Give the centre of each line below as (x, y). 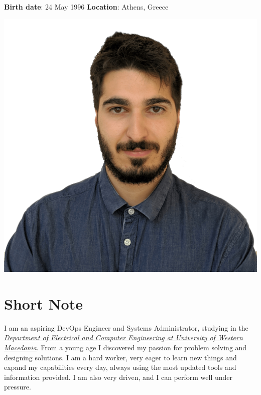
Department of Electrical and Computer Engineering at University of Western (123, 337)
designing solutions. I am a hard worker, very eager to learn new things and (120, 357)
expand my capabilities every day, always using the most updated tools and (120, 367)
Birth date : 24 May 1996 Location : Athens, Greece (86, 7)
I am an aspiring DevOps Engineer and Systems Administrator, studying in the (126, 327)
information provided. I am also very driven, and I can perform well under (118, 377)
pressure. (18, 387)
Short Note (43, 303)
